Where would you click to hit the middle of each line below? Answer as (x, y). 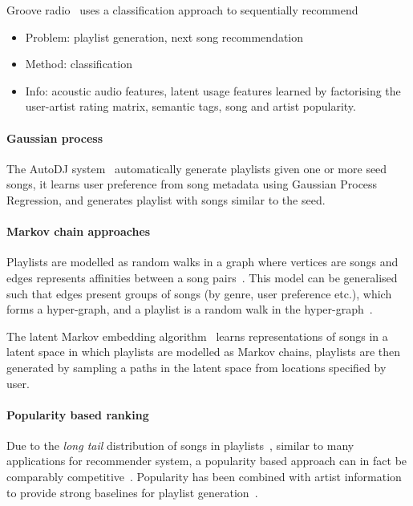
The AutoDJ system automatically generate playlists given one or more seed (197, 168)
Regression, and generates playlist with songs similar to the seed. (166, 199)
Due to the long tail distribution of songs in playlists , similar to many (180, 445)
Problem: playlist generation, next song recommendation (164, 36)
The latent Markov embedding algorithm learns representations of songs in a (197, 336)
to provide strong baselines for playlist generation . (132, 492)
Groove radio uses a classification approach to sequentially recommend (182, 10)
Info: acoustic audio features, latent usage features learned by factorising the (213, 90)
